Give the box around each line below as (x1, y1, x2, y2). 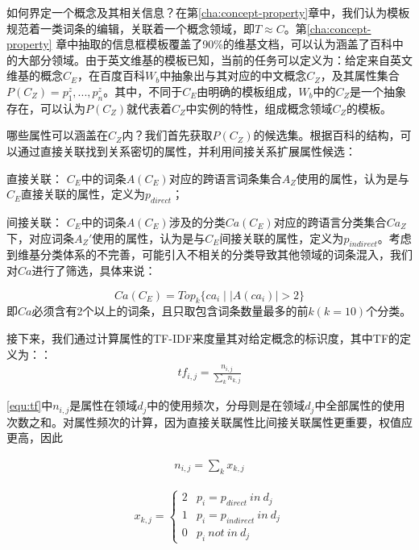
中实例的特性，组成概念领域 (185, 99, 333, 116)
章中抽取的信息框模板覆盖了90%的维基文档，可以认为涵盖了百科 (56, 35, 392, 52)
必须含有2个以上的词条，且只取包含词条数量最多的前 (31, 302, 309, 319)
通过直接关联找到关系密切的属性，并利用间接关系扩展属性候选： (17, 142, 356, 159)
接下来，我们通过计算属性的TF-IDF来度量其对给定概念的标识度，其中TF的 (6, 329, 400, 346)
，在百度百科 (77, 67, 146, 84)
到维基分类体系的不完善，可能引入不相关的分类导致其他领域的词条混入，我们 (6, 246, 413, 263)
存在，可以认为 (6, 99, 85, 116)
